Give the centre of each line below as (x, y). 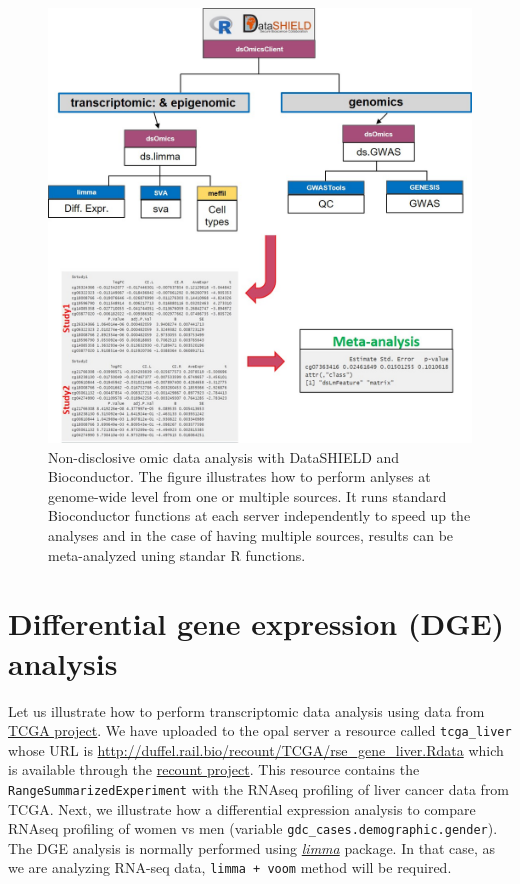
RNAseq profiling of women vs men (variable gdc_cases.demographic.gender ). (253, 828)
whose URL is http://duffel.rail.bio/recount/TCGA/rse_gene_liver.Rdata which (256, 749)
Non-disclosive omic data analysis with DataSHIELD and (224, 456)
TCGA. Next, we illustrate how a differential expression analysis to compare (242, 808)
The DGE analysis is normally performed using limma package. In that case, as (252, 847)
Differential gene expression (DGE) (256, 623)
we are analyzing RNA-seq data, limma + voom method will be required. (230, 867)
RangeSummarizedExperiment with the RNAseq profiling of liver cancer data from (259, 788)
